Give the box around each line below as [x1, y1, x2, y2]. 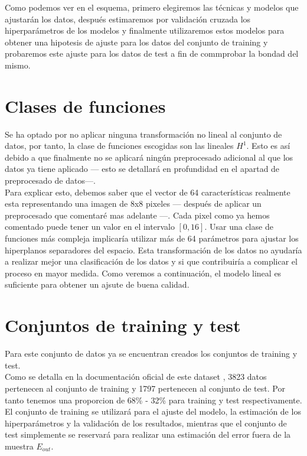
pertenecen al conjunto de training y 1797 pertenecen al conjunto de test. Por [5, 382, 285, 394]
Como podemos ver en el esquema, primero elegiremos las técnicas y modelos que [5, 1, 299, 13]
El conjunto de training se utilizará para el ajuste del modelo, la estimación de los [5, 405, 301, 418]
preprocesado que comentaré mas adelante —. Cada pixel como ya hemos [5, 209, 270, 221]
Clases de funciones [5, 93, 166, 118]
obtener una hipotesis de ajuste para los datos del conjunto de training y [5, 35, 268, 48]
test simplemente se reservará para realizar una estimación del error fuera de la [5, 428, 291, 441]
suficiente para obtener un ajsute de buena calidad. [5, 278, 190, 291]
